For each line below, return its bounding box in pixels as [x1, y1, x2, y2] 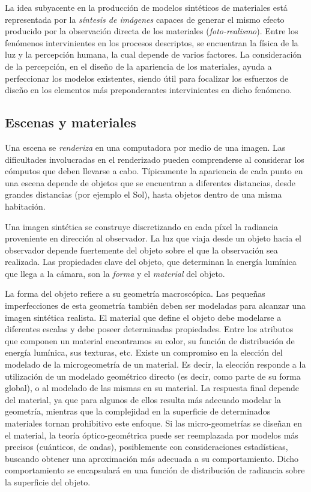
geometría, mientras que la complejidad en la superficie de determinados [5, 405, 271, 418]
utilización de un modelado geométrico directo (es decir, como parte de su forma [5, 369, 301, 382]
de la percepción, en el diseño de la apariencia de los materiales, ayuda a [5, 59, 272, 72]
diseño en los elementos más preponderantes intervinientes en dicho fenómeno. [5, 84, 292, 96]
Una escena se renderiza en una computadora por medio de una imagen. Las [5, 141, 286, 153]
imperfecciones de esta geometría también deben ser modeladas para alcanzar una [5, 299, 306, 312]
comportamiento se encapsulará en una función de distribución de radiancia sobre [5, 464, 305, 476]
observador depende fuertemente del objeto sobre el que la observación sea [5, 243, 278, 256]
